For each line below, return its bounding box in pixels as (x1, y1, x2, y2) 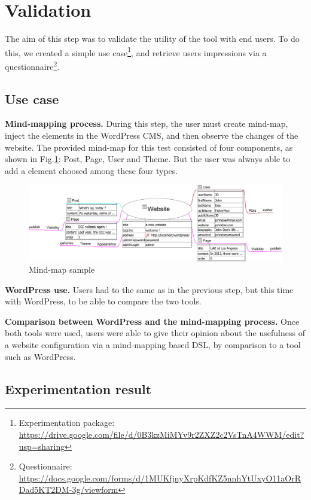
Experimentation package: (19, 416, 115, 429)
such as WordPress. (5, 350, 76, 362)
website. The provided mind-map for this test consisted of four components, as (5, 141, 293, 153)
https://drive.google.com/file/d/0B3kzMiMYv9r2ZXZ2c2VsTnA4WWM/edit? (19, 428, 304, 441)
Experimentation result (5, 379, 152, 398)
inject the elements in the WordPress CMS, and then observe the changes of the (5, 129, 298, 142)
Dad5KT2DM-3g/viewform (19, 483, 118, 496)
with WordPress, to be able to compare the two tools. (5, 295, 202, 307)
